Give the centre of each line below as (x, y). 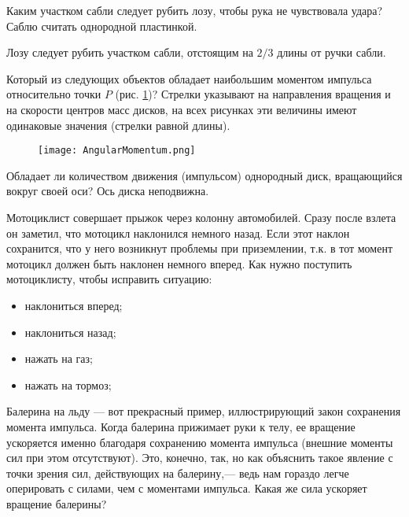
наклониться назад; (70, 332)
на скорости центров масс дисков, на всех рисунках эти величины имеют (182, 109)
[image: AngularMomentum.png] (117, 151)
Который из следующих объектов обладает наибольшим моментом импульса (189, 78)
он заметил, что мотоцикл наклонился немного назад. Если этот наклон (178, 233)
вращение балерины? (57, 503)
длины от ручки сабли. (332, 52)
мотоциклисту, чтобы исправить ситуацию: (109, 279)
